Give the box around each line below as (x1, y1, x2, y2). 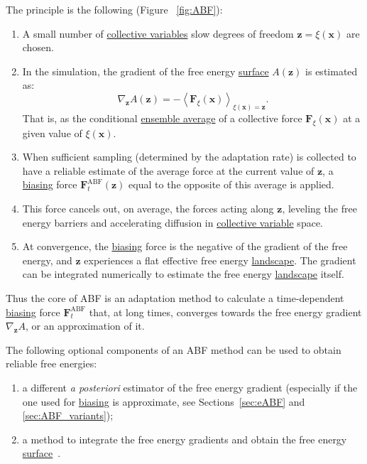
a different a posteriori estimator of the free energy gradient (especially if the (22, 379, 358, 394)
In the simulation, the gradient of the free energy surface (22, 63, 269, 78)
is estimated (305, 63, 358, 78)
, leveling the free (282, 201, 357, 215)
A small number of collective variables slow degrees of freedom (22, 26, 294, 41)
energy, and (22, 252, 72, 267)
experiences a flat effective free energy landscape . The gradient (84, 252, 356, 267)
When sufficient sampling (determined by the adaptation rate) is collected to (22, 149, 356, 164)
